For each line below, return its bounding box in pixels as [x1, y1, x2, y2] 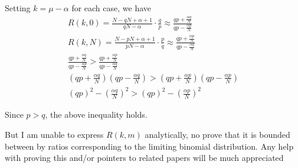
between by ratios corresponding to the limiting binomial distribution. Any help [5, 140, 294, 152]
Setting [5, 2, 31, 14]
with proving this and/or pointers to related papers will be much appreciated [5, 151, 284, 164]
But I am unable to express [5, 128, 104, 141]
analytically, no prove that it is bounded [145, 128, 290, 141]
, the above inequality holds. [45, 108, 148, 121]
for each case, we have [71, 2, 152, 14]
